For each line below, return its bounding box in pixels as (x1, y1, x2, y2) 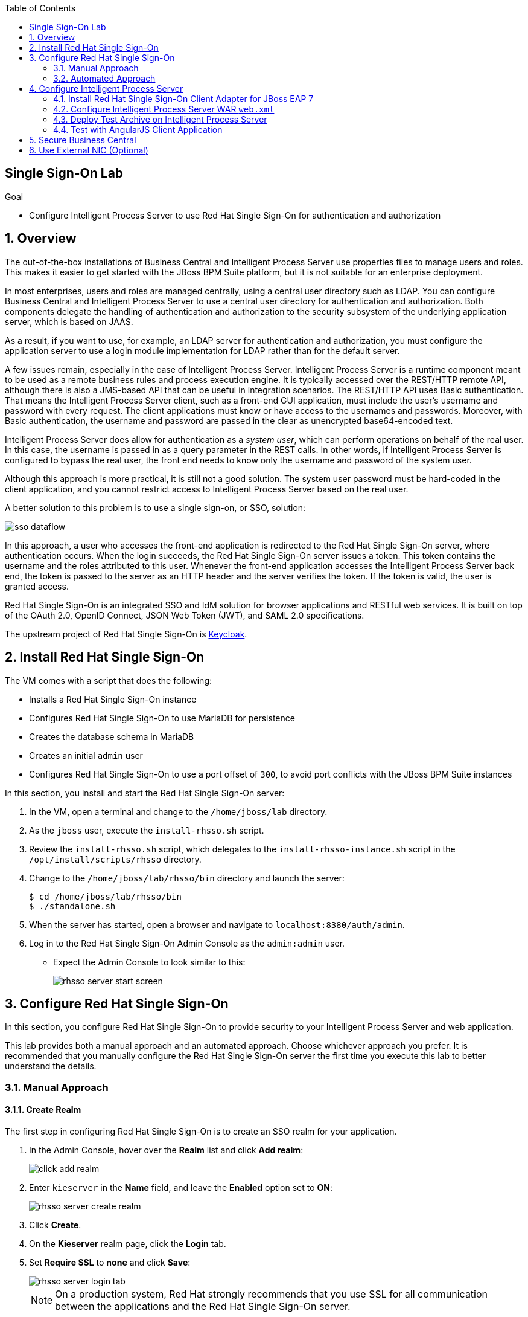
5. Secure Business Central (29, 135, 136, 145)
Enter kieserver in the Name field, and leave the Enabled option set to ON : (29, 1182, 333, 1193)
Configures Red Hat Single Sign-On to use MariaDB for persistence (29, 712, 295, 723)
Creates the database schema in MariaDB (29, 731, 194, 742)
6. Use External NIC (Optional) (29, 145, 148, 155)
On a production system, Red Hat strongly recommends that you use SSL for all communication (55, 1287, 488, 1300)
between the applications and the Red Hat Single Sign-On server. (55, 1299, 351, 1312)
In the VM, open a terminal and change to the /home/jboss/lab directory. (29, 806, 328, 817)
